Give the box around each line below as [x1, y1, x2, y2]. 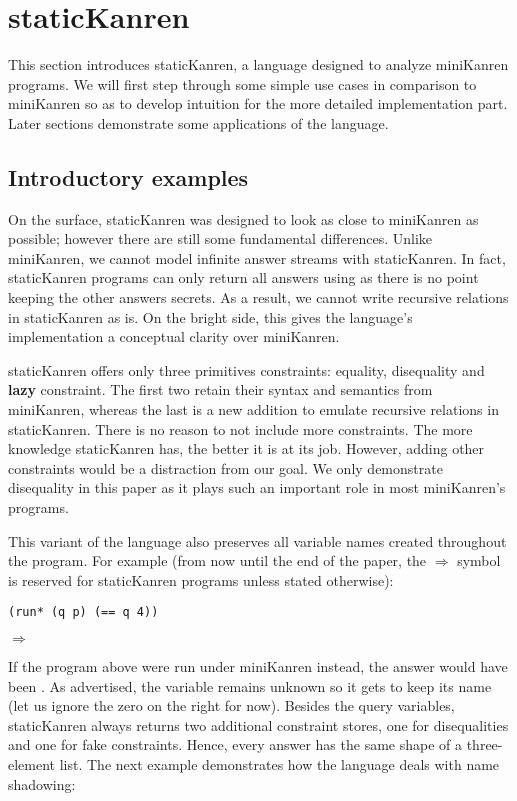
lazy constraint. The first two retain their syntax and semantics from [8, 379, 433, 400]
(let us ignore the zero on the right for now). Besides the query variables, [8, 695, 455, 716]
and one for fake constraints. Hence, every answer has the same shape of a [8, 734, 463, 755]
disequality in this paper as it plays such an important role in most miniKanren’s [8, 477, 506, 498]
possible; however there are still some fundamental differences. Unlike [8, 228, 433, 249]
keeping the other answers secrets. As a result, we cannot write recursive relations [8, 287, 509, 308]
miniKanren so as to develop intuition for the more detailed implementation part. [8, 93, 508, 114]
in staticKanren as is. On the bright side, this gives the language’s [8, 306, 413, 327]
